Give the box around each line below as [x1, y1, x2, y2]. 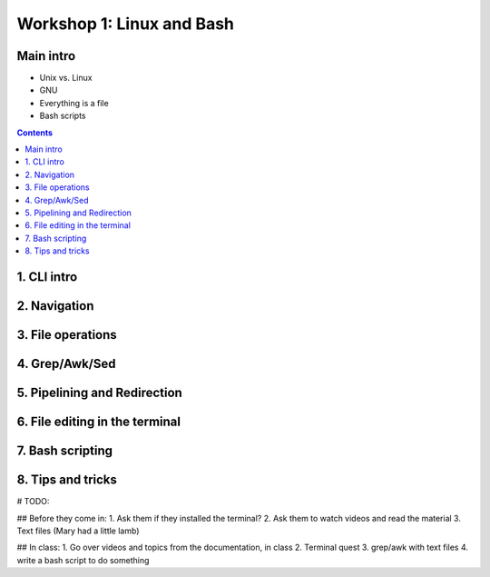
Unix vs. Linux [39, 73, 93, 84]
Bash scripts [39, 110, 86, 122]
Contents [16, 127, 54, 138]
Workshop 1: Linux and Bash [16, 14, 235, 34]
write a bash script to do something [16, 554, 150, 565]
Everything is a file [39, 97, 109, 108]
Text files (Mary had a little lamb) [16, 525, 140, 536]
